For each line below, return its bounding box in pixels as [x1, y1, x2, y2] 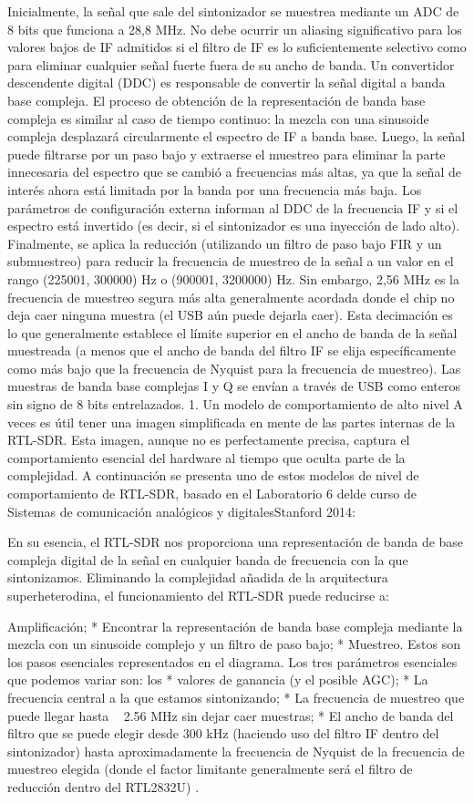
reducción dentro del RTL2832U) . [7, 777, 200, 796]
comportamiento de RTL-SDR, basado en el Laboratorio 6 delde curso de [7, 484, 417, 503]
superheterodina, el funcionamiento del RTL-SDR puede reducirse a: [7, 586, 389, 604]
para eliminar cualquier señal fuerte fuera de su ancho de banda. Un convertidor [7, 55, 455, 74]
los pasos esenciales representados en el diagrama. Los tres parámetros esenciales [7, 652, 458, 671]
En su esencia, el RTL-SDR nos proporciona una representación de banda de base [7, 532, 464, 551]
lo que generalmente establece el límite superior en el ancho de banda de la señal [7, 323, 458, 342]
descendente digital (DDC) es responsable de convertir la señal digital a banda [7, 73, 446, 92]
